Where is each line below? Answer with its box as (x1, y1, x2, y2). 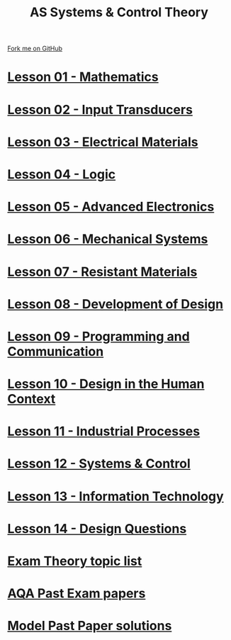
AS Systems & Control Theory (29, 4, 209, 21)
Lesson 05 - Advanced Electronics (7, 199, 215, 215)
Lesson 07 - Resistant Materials (7, 264, 198, 280)
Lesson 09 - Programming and (7, 328, 190, 344)
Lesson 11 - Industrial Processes (7, 423, 201, 439)
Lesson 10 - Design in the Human (7, 376, 205, 392)
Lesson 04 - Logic (7, 166, 116, 182)
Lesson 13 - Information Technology (7, 488, 225, 504)
